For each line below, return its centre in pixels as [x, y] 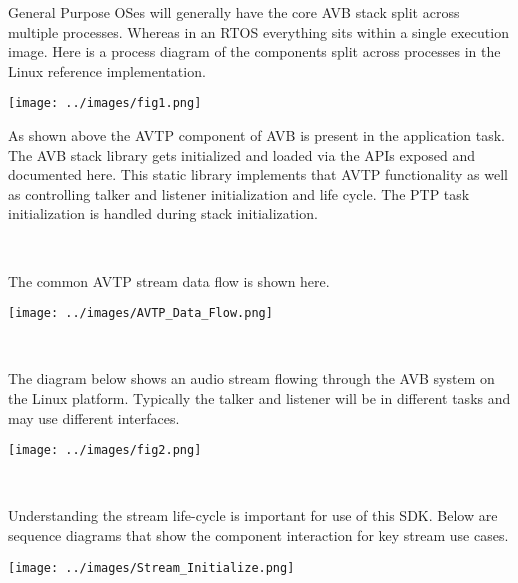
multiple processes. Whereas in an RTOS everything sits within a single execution [258, 31]
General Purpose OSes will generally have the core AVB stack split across [234, 12]
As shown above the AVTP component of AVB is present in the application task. [257, 135]
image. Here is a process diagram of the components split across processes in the [254, 51]
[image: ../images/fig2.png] [105, 450]
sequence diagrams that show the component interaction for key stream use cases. [258, 535]
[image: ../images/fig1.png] [105, 103]
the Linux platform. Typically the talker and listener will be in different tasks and [259, 398]
